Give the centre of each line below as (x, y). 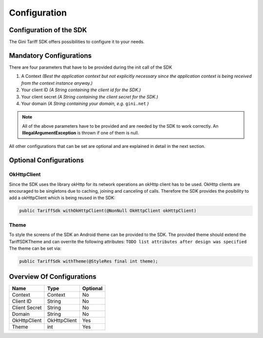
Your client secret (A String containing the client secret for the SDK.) (90, 97)
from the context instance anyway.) (57, 83)
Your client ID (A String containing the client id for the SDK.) (81, 90)
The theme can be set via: (35, 248)
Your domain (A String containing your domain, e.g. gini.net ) (85, 103)
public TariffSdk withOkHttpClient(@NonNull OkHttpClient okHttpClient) (108, 211)
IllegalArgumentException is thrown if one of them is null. (81, 133)
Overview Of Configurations (53, 277)
